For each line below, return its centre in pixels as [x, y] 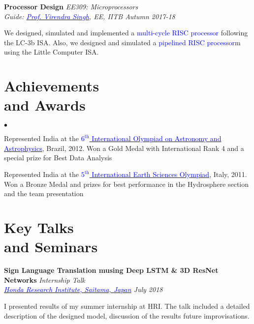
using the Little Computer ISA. [51, 52]
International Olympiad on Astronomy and [157, 138]
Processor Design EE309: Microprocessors [71, 6]
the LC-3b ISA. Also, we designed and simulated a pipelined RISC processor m [122, 42]
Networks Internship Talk [45, 280]
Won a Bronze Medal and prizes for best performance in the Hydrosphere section [126, 184]
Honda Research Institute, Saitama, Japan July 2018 [83, 289]
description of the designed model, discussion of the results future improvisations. [127, 315]
